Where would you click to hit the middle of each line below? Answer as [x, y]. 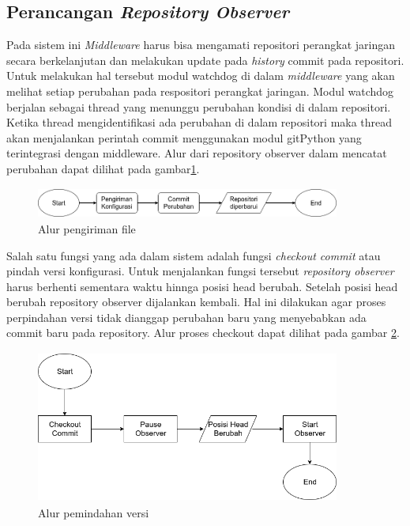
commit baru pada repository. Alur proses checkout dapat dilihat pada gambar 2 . [203, 333]
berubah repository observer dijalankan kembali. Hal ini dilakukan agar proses [196, 302]
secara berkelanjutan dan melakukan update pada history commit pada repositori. [205, 60]
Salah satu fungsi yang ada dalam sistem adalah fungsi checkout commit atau [194, 255]
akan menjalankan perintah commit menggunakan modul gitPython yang [184, 137]
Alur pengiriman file [87, 228]
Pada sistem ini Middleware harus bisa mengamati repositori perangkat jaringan [201, 45]
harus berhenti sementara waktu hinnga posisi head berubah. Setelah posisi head [202, 286]
